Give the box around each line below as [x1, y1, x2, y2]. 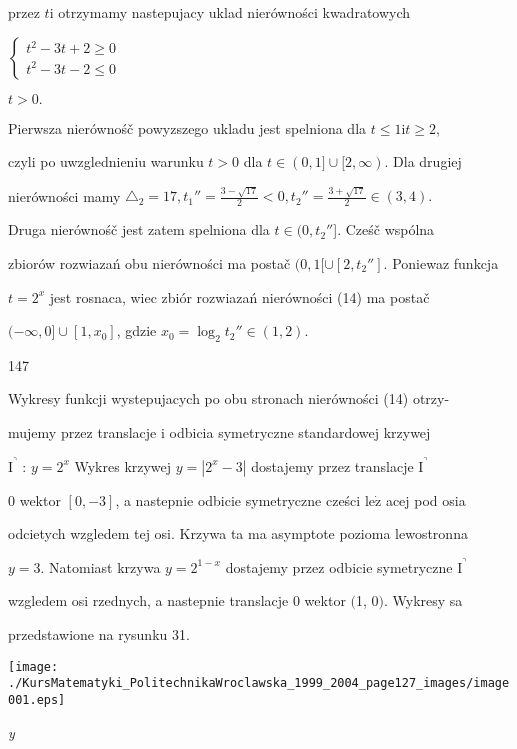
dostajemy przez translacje [251, 455, 414, 476]
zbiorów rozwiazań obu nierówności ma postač [8, 252, 291, 273]
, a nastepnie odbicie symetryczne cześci [115, 489, 361, 510]
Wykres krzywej [74, 455, 172, 476]
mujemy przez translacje [8, 422, 157, 443]
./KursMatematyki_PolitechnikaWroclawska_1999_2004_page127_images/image [8, 676, 510, 691]
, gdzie [116, 320, 157, 341]
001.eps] [8, 692, 66, 707]
